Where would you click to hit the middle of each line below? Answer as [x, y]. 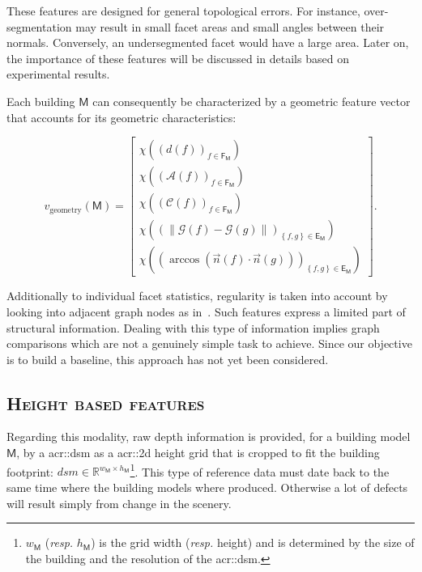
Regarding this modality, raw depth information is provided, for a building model [209, 436]
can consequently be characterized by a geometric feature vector [251, 101]
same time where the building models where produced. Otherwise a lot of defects [207, 487]
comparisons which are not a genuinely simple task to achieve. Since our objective [209, 343]
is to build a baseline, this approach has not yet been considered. [168, 359]
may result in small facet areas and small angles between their [230, 26]
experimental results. [58, 74]
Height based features [106, 403]
